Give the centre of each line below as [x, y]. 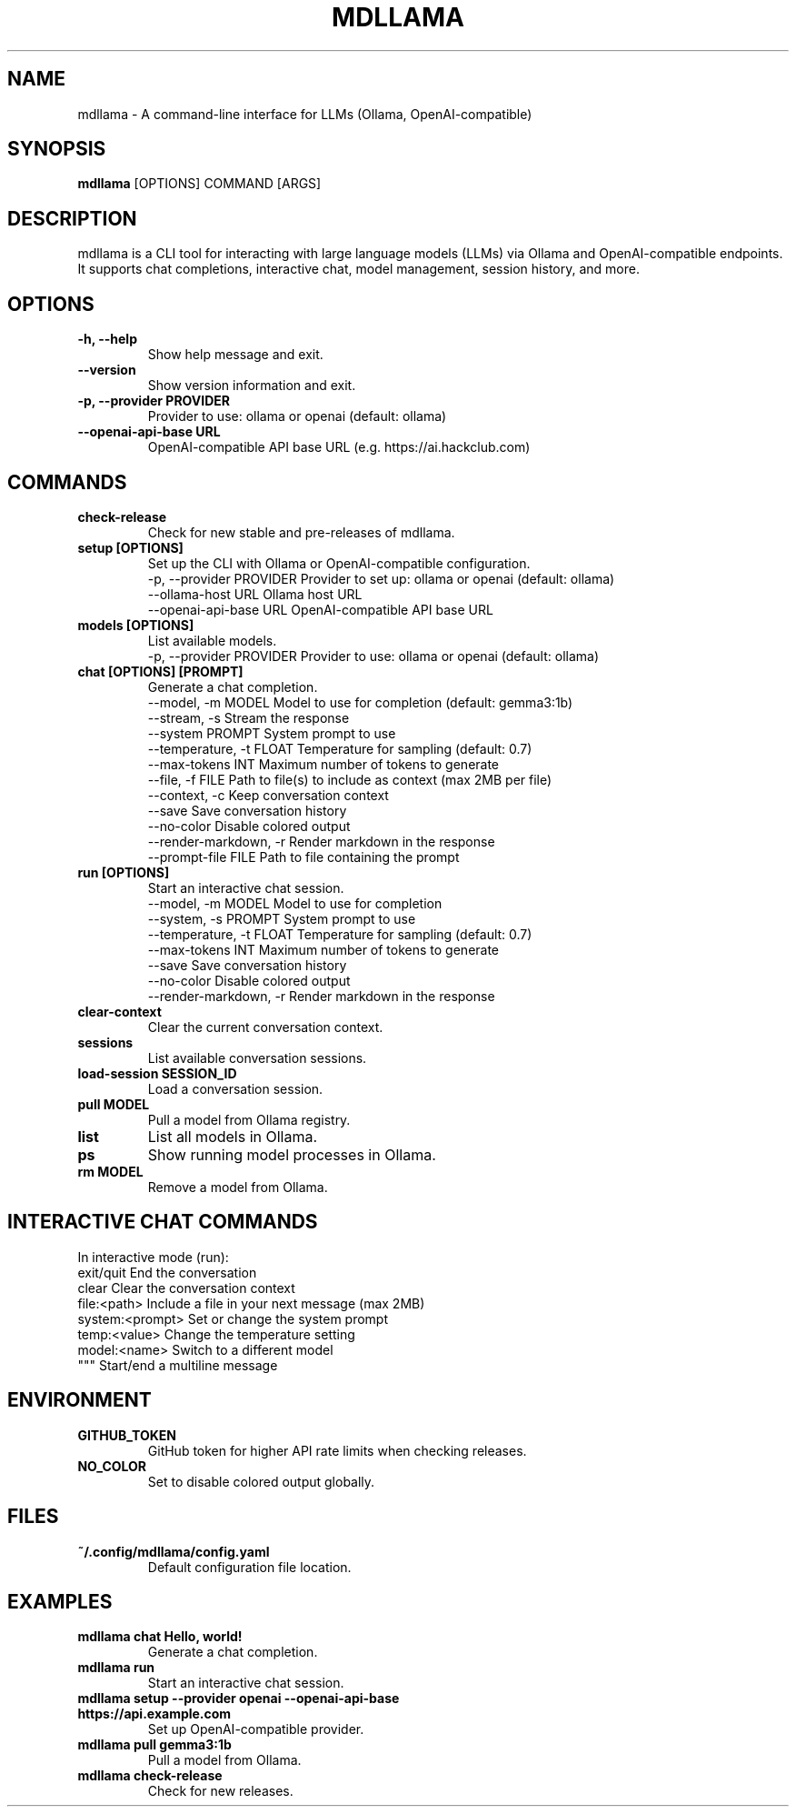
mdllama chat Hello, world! [160, 1637]
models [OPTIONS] [136, 625]
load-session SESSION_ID [157, 1073]
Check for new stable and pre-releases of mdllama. [301, 532]
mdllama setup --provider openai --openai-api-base [239, 1699]
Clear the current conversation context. [265, 1027]
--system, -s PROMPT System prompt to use [282, 918]
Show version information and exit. [252, 386]
